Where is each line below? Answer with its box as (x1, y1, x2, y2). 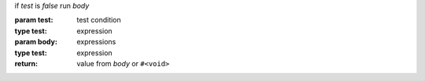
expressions (76, 37, 116, 47)
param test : (14, 16, 54, 25)
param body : (14, 37, 58, 47)
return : (14, 58, 39, 68)
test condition (76, 16, 121, 25)
